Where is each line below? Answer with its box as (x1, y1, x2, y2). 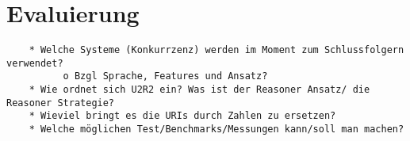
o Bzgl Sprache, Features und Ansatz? (63, 70, 268, 82)
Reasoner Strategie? (6, 97, 115, 109)
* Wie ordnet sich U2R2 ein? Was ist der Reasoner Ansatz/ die (29, 84, 370, 96)
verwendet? (6, 57, 63, 69)
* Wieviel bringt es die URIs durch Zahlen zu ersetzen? (29, 110, 336, 122)
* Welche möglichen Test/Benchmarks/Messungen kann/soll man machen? (29, 124, 404, 135)
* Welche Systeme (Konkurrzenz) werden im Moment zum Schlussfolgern (29, 44, 404, 56)
